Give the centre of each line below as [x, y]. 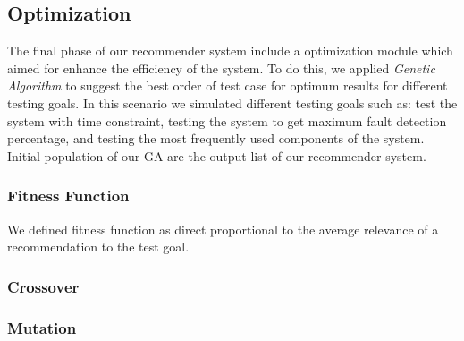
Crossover [43, 286]
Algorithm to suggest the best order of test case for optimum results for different [228, 85]
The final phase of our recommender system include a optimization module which [230, 51]
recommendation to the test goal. [98, 247]
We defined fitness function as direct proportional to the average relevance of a [223, 229]
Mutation [42, 327]
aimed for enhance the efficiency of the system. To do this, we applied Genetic [221, 68]
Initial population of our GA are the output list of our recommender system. [217, 155]
